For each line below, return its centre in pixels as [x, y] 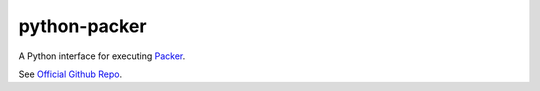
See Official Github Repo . [70, 74]
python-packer [82, 26]
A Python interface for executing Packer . [102, 56]
